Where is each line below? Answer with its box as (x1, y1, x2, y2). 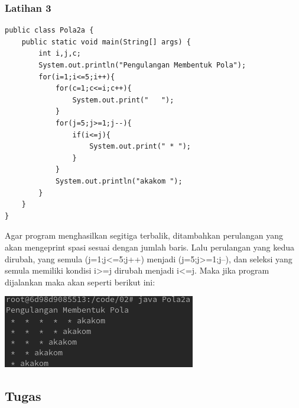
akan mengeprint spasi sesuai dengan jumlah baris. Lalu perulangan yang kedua (5, 240, 294, 253)
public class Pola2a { (5, 26, 94, 35)
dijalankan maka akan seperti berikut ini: (5, 275, 155, 288)
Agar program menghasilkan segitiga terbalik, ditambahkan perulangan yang (5, 229, 283, 242)
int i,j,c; (38, 49, 81, 58)
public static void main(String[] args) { (21, 37, 191, 46)
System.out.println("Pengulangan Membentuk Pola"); (38, 61, 246, 69)
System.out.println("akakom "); (55, 176, 183, 185)
